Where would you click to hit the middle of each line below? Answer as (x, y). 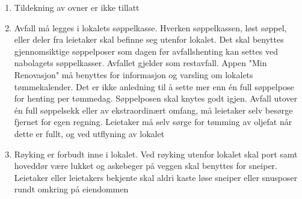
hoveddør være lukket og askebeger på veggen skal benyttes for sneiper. (146, 166)
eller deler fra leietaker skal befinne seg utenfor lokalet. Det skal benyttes (149, 39)
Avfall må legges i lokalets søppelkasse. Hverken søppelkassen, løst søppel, (150, 27)
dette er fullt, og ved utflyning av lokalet (89, 133)
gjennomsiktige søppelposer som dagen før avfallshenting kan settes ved (146, 51)
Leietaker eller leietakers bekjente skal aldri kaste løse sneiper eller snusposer (156, 177)
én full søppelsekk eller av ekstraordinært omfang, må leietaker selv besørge (153, 110)
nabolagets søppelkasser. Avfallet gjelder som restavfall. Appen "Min (140, 63)
